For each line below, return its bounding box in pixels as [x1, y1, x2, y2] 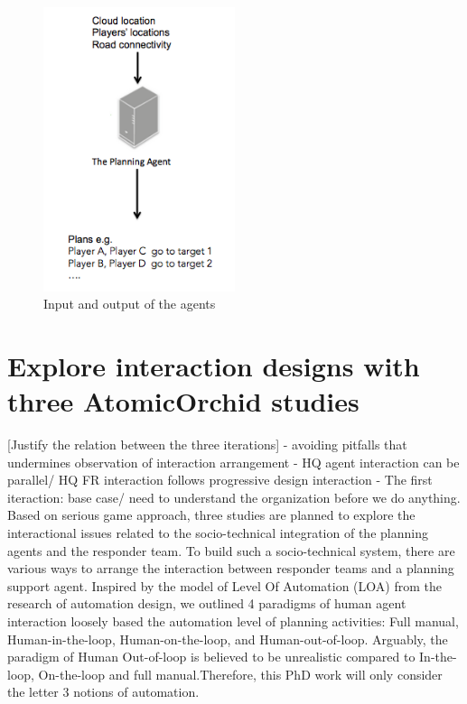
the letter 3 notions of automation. [7, 682, 200, 701]
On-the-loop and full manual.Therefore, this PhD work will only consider [38, 664, 443, 683]
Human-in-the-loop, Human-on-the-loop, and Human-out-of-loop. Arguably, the [7, 629, 448, 648]
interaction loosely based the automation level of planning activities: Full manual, [7, 612, 459, 631]
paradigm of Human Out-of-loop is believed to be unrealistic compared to [7, 647, 416, 666]
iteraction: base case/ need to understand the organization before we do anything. [7, 487, 461, 506]
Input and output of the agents [43, 294, 216, 313]
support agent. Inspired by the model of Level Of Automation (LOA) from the [7, 576, 442, 595]
